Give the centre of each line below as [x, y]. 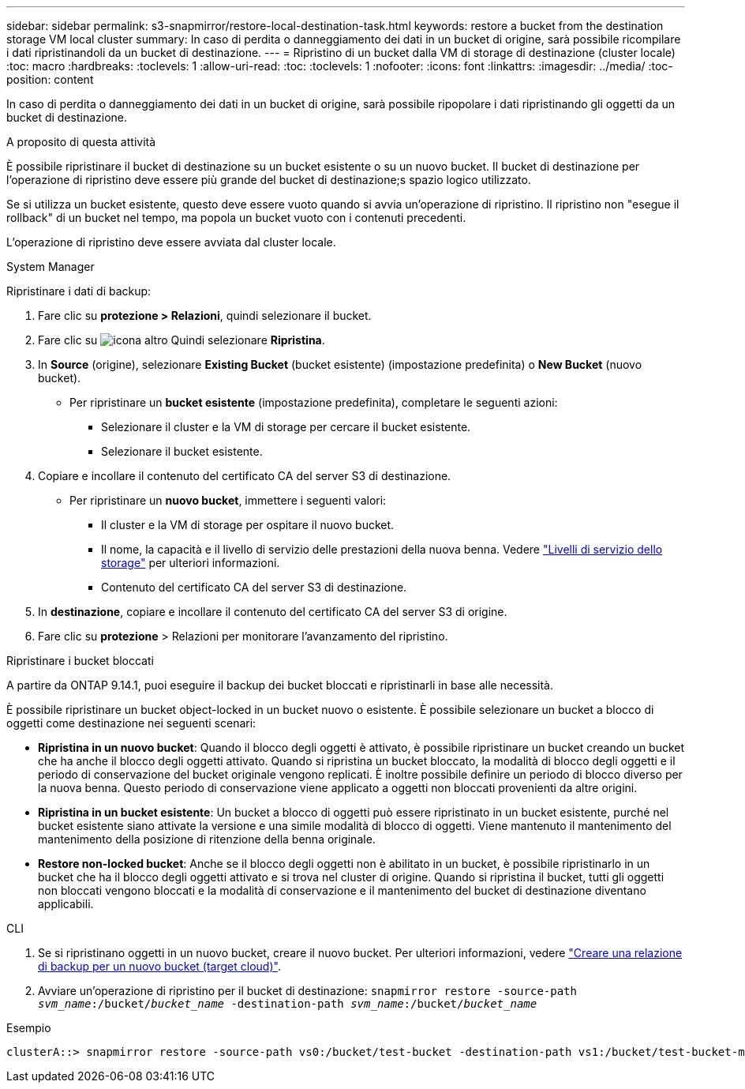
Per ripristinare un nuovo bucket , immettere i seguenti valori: [228, 500]
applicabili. [66, 904]
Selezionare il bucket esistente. [182, 451]
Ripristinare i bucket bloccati [80, 661]
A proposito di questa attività [81, 142]
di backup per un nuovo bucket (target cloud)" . [159, 966]
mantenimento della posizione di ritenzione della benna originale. [207, 839]
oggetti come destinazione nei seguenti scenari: [131, 723]
